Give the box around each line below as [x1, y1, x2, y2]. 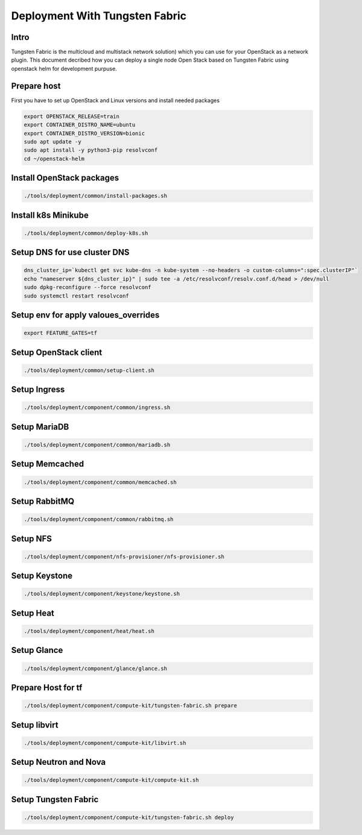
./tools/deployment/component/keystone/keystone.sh [24, 590, 180, 597]
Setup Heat [11, 608, 54, 618]
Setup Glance [11, 645, 63, 655]
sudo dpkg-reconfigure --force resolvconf [24, 284, 151, 291]
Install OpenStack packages [11, 173, 119, 183]
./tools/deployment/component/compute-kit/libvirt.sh [24, 739, 186, 746]
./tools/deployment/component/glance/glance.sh [24, 665, 167, 672]
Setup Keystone [11, 571, 72, 581]
